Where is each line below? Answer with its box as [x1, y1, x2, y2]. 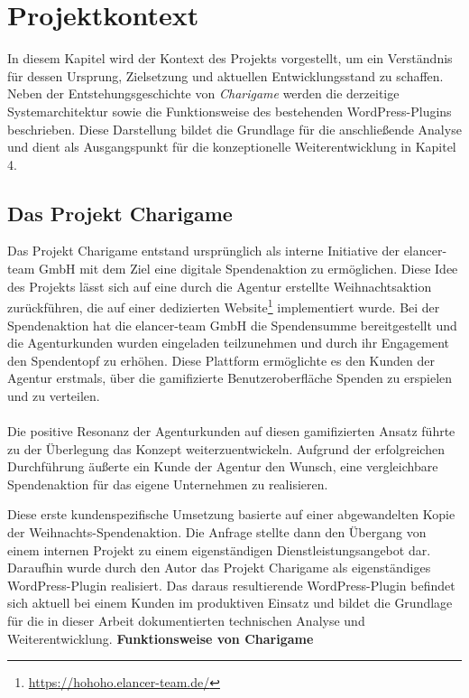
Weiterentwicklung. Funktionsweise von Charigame [7, 628, 314, 647]
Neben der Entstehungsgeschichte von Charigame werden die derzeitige [7, 84, 400, 103]
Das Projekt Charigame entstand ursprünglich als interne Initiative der [7, 241, 400, 260]
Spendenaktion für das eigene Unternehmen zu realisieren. [7, 474, 328, 493]
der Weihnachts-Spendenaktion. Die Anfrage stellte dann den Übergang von [7, 523, 427, 542]
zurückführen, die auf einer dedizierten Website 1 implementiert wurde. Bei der [7, 295, 440, 316]
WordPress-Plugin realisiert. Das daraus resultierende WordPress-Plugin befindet [7, 575, 455, 594]
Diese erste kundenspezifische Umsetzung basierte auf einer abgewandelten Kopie [7, 505, 455, 524]
